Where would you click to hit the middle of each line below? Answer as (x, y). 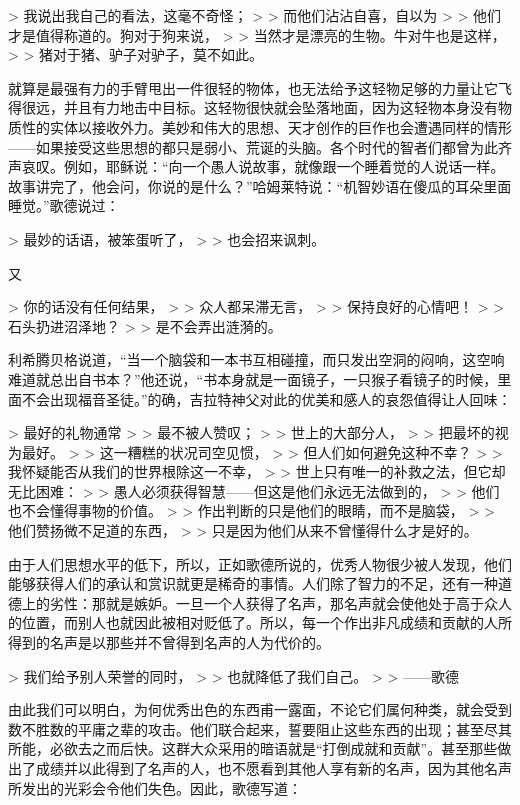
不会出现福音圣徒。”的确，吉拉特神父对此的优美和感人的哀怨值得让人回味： (266, 398)
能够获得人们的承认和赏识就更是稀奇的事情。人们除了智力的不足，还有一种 (253, 583)
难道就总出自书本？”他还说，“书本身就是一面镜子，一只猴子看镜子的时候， (253, 378)
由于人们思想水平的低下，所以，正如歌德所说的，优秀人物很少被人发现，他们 (260, 563)
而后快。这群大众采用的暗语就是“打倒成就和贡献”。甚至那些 (301, 748)
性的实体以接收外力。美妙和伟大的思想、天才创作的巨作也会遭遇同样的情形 (266, 126)
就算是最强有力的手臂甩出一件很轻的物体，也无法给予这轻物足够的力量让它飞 (260, 87)
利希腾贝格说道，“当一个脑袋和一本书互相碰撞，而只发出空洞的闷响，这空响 (256, 359)
